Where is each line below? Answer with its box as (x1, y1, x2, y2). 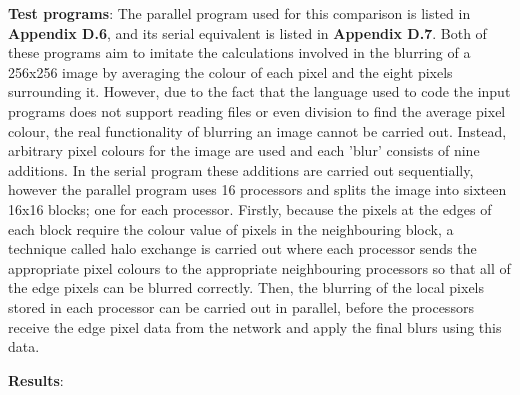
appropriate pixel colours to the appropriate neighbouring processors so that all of (8, 257, 511, 278)
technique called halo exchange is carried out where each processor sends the (8, 238, 477, 259)
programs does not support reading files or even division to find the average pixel (8, 100, 506, 121)
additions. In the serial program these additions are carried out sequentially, (8, 159, 474, 180)
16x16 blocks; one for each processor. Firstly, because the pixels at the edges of (8, 198, 492, 219)
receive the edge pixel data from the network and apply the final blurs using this (8, 316, 502, 337)
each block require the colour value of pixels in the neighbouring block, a (8, 218, 454, 239)
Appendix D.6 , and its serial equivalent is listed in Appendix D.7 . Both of (8, 22, 487, 43)
